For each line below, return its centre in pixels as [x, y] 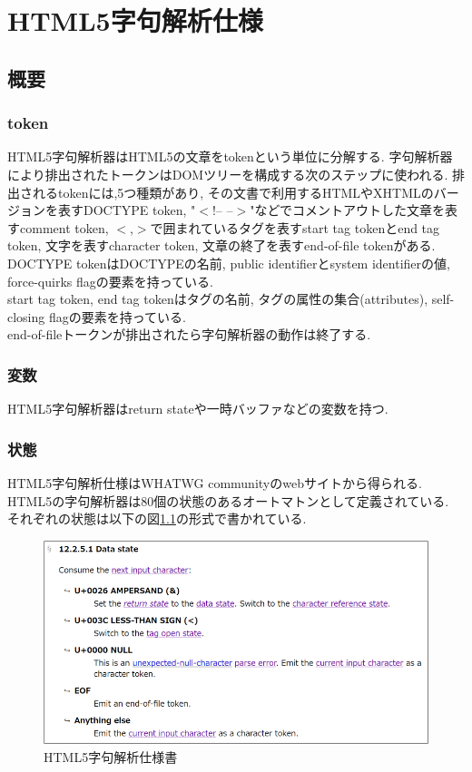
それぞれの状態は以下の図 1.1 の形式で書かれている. [157, 518]
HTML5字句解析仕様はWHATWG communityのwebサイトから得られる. [215, 482]
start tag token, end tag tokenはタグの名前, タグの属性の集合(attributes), [218, 299]
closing [26, 316]
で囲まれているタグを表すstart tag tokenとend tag [295, 227]
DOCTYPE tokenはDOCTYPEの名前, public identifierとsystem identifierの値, [229, 263]
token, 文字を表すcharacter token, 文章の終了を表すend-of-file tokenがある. [221, 245]
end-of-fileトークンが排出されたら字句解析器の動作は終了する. [189, 334]
